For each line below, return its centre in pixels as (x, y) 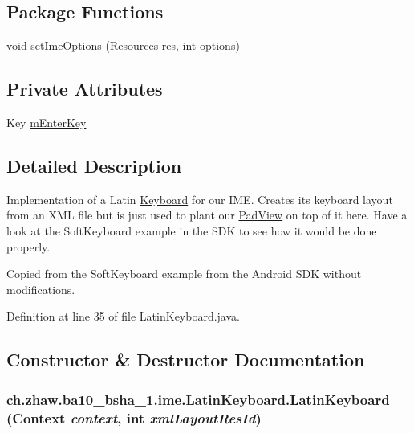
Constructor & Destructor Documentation (186, 359)
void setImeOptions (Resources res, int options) (123, 45)
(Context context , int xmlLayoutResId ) (134, 417)
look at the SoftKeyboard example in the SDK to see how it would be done (192, 230)
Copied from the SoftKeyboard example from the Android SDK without (184, 274)
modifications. (41, 289)
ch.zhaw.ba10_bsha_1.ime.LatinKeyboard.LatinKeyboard (198, 399)
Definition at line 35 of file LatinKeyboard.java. (123, 316)
